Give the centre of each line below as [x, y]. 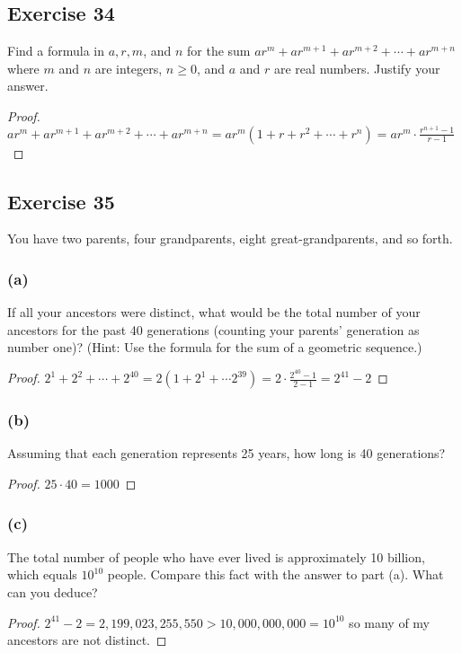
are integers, [129, 68]
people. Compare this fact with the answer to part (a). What [275, 574]
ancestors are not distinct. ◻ [87, 640]
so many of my [390, 622]
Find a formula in [56, 51]
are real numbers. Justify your [357, 68]
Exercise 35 [61, 201]
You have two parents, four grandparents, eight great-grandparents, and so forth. [230, 238]
